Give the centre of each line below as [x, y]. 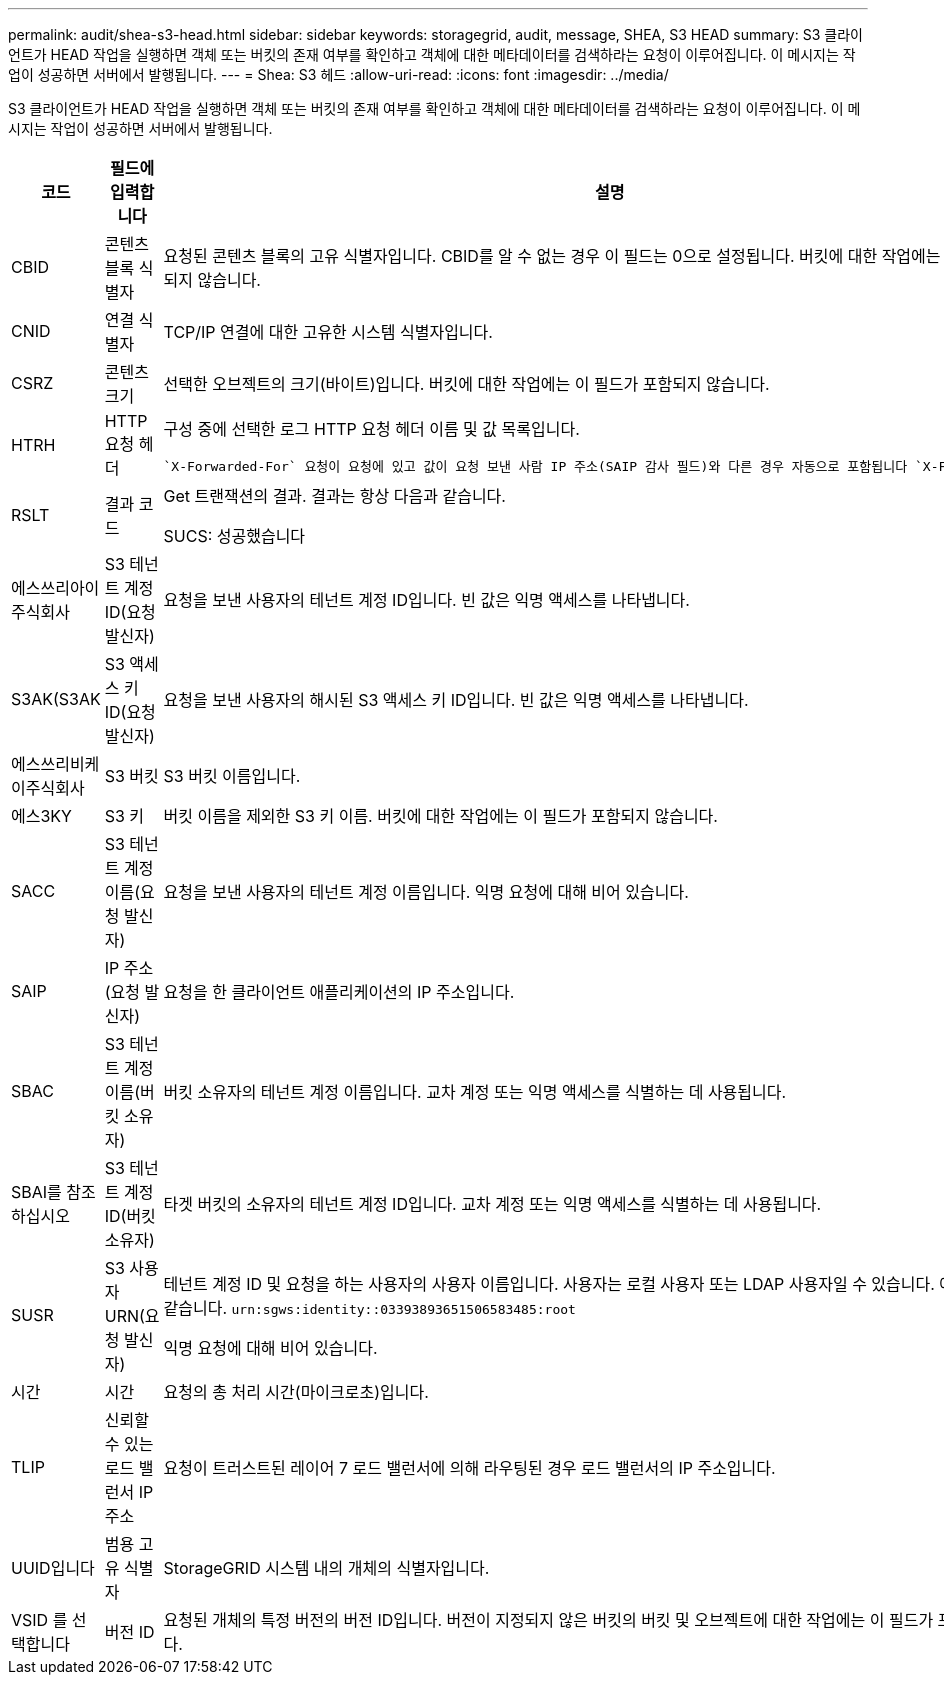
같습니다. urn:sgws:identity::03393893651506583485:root [369, 1308]
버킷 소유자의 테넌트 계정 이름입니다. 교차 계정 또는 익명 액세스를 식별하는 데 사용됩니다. [475, 1092]
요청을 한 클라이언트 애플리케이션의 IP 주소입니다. [339, 992]
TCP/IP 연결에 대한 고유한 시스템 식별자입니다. [328, 332]
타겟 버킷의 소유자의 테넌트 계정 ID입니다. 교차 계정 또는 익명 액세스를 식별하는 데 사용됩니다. [492, 1204]
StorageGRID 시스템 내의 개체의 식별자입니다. [326, 1568]
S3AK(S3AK [56, 699]
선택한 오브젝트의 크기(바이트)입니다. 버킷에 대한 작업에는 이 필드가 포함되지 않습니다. [466, 384]
